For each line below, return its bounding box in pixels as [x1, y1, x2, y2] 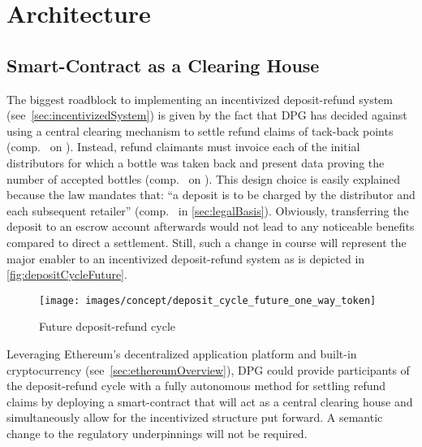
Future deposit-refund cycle [39, 318, 175, 335]
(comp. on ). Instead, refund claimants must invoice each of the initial [6, 138, 360, 155]
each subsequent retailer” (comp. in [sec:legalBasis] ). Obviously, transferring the [6, 202, 409, 219]
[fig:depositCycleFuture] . [6, 266, 127, 283]
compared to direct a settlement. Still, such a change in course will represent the [6, 233, 407, 250]
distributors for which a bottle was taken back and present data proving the [6, 154, 385, 171]
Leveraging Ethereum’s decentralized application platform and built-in [6, 345, 357, 362]
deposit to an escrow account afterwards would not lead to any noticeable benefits [6, 218, 415, 235]
